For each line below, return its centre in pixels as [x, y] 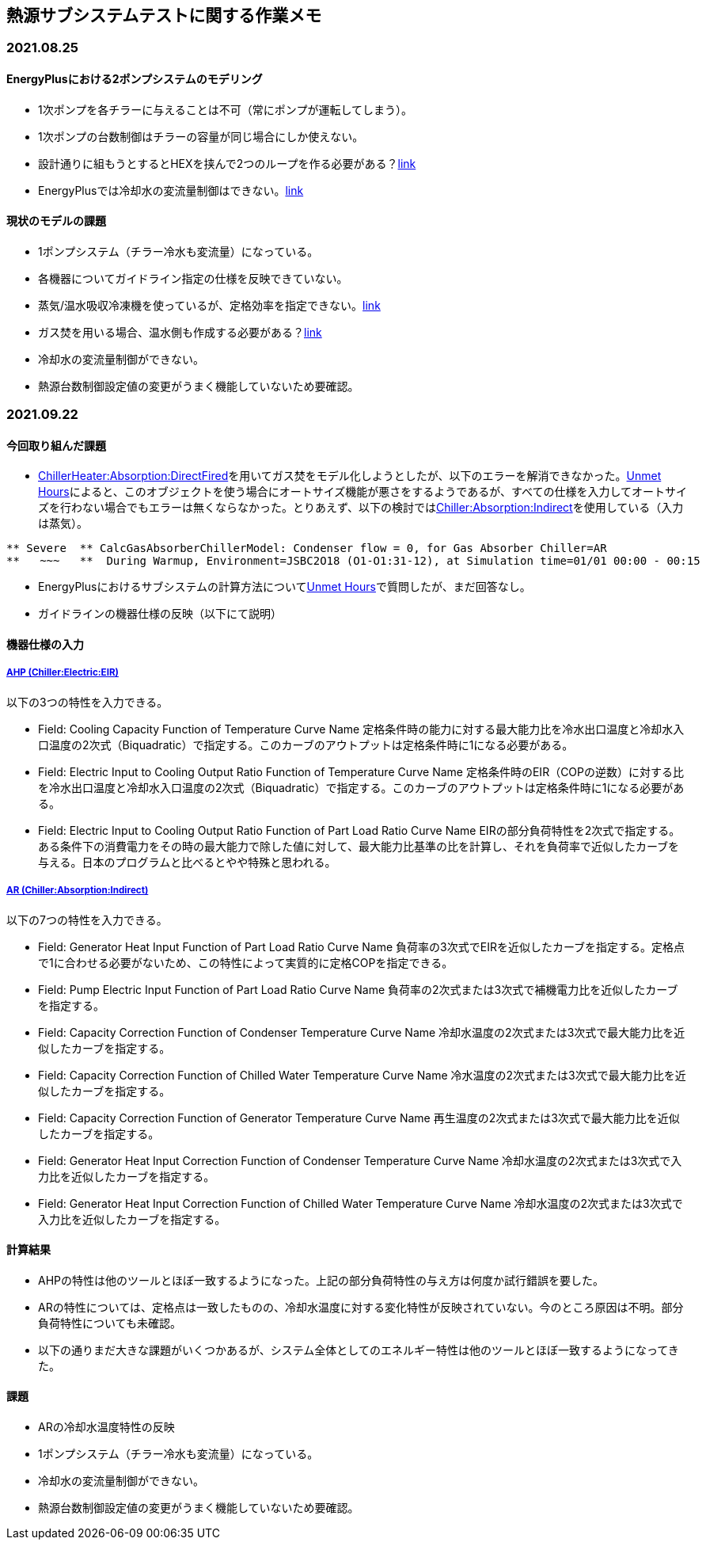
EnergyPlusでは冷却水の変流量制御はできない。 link [171, 190]
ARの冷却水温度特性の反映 [106, 1427]
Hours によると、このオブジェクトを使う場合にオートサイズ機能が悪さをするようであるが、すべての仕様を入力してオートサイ [362, 492]
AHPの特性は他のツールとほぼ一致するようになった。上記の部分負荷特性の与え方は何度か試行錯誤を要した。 [321, 1280]
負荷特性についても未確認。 [110, 1323]
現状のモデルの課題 [56, 221]
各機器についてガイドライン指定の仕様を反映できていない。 [193, 278]
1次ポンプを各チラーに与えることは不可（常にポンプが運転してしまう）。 [226, 109]
